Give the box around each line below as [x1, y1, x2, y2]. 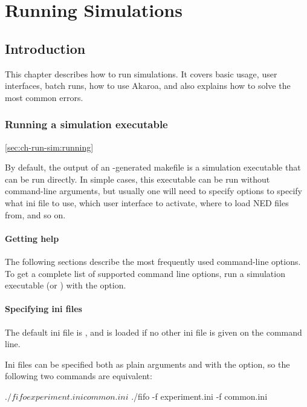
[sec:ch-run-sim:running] [5, 140, 94, 153]
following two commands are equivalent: [5, 370, 152, 382]
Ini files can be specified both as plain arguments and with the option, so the [5, 357, 290, 370]
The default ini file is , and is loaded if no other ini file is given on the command [5, 325, 302, 338]
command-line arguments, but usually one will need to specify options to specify [5, 184, 302, 197]
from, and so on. [5, 208, 66, 221]
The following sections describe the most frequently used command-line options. [5, 255, 301, 267]
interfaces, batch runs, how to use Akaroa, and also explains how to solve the [5, 79, 291, 92]
